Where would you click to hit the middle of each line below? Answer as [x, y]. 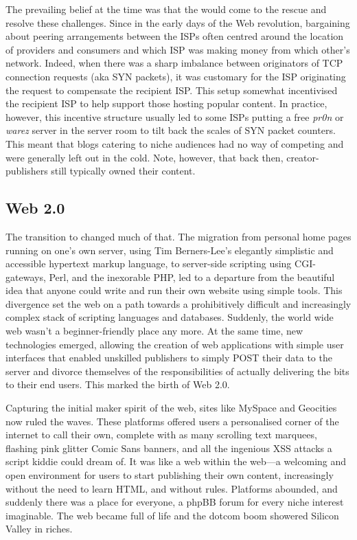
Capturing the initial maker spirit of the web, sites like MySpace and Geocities [171, 408]
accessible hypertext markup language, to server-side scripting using [149, 263]
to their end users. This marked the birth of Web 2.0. [118, 384]
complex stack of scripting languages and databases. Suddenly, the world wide [170, 317]
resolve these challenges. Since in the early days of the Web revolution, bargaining [178, 22]
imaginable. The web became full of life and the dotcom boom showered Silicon [172, 515]
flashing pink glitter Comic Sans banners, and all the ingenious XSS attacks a [169, 448]
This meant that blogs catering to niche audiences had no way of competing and [175, 143]
